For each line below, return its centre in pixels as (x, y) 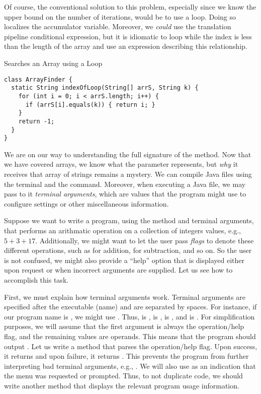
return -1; (36, 121)
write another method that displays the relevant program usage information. (122, 385)
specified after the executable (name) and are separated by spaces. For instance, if (130, 307)
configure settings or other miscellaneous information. (86, 203)
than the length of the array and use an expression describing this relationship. (126, 46)
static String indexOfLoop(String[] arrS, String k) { (105, 88)
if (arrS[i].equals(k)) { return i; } (90, 105)
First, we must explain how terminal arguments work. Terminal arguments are (125, 297)
